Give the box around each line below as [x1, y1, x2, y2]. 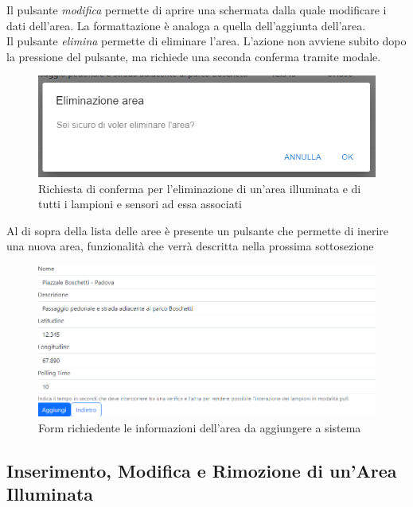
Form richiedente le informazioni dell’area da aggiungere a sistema [38, 419, 361, 435]
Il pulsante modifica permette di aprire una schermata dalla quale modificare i [6, 2, 387, 17]
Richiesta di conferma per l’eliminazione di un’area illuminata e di [38, 180, 361, 196]
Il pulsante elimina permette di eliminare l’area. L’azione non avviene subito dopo [6, 33, 407, 49]
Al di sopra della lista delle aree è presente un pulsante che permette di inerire [6, 222, 389, 238]
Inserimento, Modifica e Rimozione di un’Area [6, 458, 397, 482]
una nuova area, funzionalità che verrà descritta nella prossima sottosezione [6, 238, 374, 254]
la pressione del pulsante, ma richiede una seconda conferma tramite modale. [6, 48, 381, 64]
